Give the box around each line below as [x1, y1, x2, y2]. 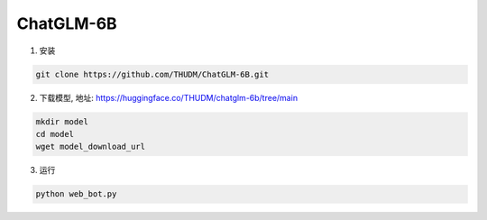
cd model [35, 129, 75, 139]
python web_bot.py [35, 189, 117, 199]
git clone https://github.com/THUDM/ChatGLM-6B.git [35, 69, 270, 79]
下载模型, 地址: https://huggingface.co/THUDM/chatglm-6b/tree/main [39, 92, 298, 103]
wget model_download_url [35, 142, 146, 152]
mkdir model [35, 116, 89, 126]
